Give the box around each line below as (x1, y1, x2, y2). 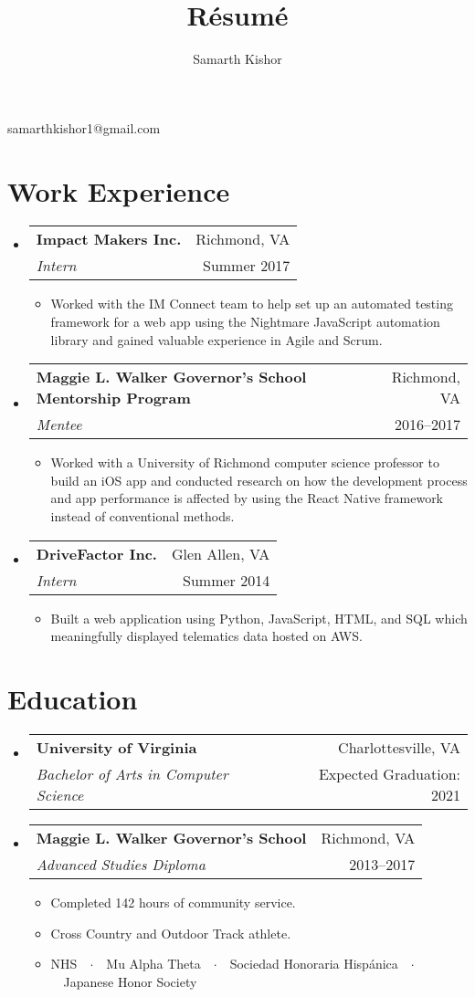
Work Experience (7, 172, 230, 209)
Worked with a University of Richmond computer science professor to (50, 453, 439, 472)
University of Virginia (36, 736, 197, 758)
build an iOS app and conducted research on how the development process (50, 470, 468, 489)
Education (7, 679, 138, 717)
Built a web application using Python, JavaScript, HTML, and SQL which (50, 608, 468, 627)
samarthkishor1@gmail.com (7, 118, 161, 137)
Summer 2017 (202, 255, 290, 277)
